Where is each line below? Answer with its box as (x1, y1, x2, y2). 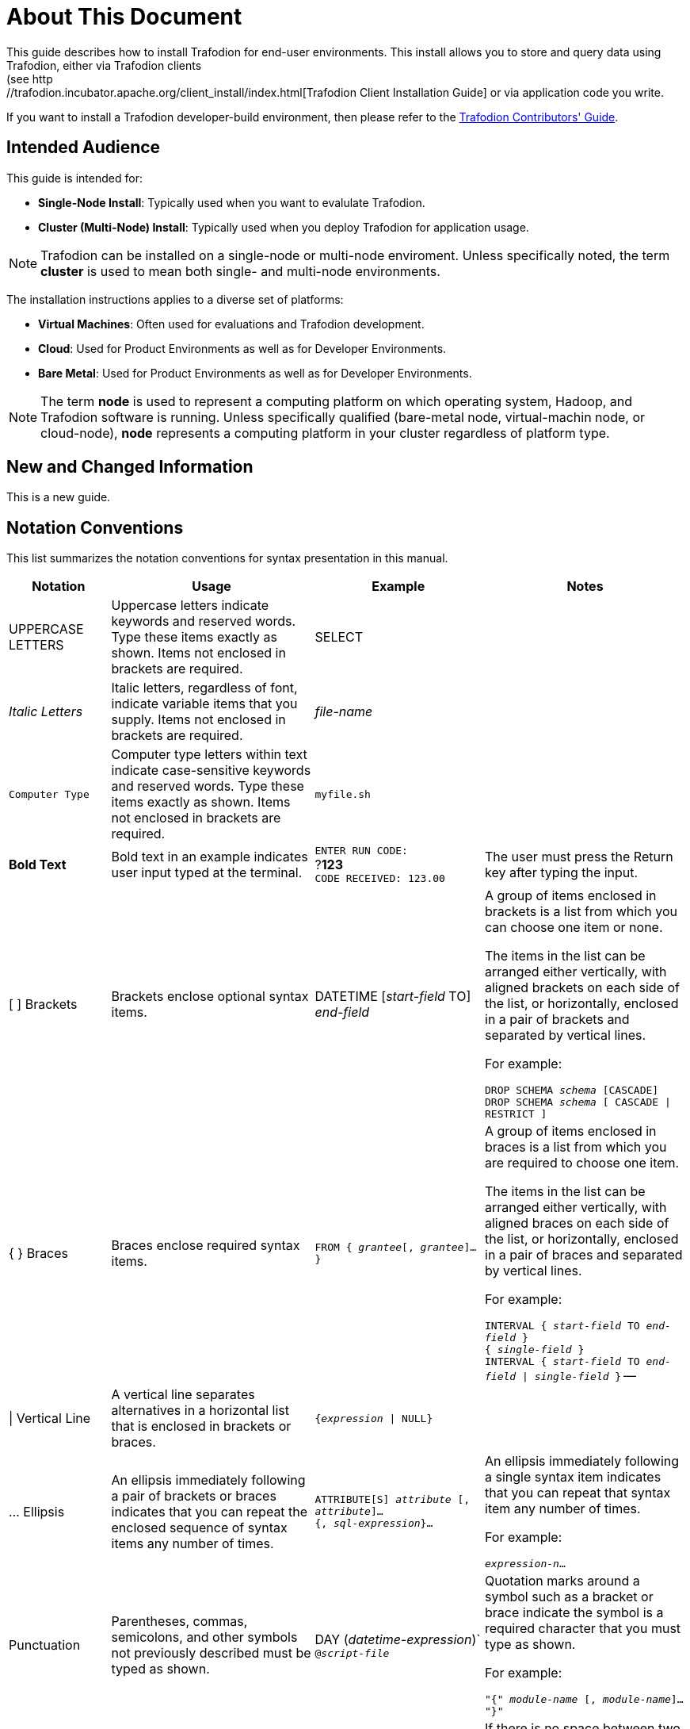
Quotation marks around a (485, 1573, 640, 1589)
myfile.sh (315, 788, 371, 800)
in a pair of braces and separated (485, 1247, 683, 1263)
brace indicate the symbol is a (485, 1604, 664, 1621)
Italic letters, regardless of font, (111, 680, 298, 696)
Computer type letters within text (111, 746, 307, 763)
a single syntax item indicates (485, 1469, 661, 1486)
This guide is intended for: (6, 171, 143, 185)
